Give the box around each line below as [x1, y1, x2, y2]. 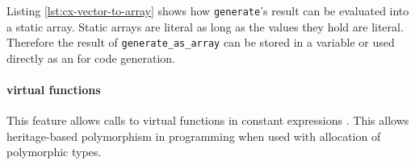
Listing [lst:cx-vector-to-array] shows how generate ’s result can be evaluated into [6, 2, 409, 19]
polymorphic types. [6, 143, 102, 160]
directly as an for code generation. [6, 49, 176, 66]
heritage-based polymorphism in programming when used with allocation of [6, 127, 381, 144]
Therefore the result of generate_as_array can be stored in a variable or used [6, 34, 395, 51]
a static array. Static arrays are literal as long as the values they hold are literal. [6, 18, 404, 35]
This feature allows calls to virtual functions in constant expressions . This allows [6, 112, 409, 129]
